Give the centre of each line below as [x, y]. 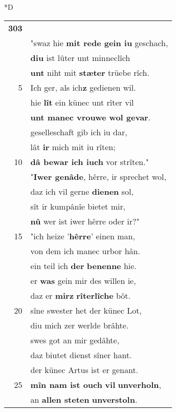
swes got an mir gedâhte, [75, 340]
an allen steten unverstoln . [84, 399]
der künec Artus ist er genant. [84, 369]
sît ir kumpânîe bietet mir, [78, 206]
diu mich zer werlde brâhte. [80, 325]
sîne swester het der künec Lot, [86, 310]
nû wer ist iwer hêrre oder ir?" [85, 221]
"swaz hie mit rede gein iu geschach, [99, 43]
